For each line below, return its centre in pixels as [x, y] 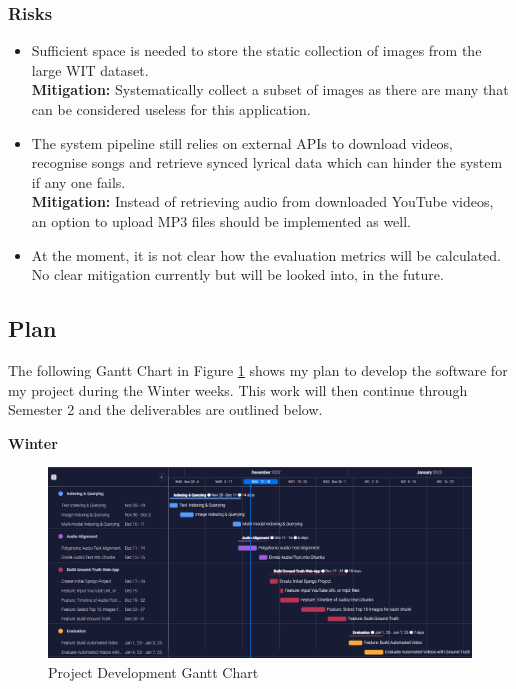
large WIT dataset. [90, 69]
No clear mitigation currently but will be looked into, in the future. [237, 274]
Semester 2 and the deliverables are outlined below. [165, 409]
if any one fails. [78, 181]
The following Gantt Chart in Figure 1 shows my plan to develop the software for [258, 369]
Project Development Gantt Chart [153, 671]
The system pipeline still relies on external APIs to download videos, [242, 142]
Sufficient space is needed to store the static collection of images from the [256, 50]
